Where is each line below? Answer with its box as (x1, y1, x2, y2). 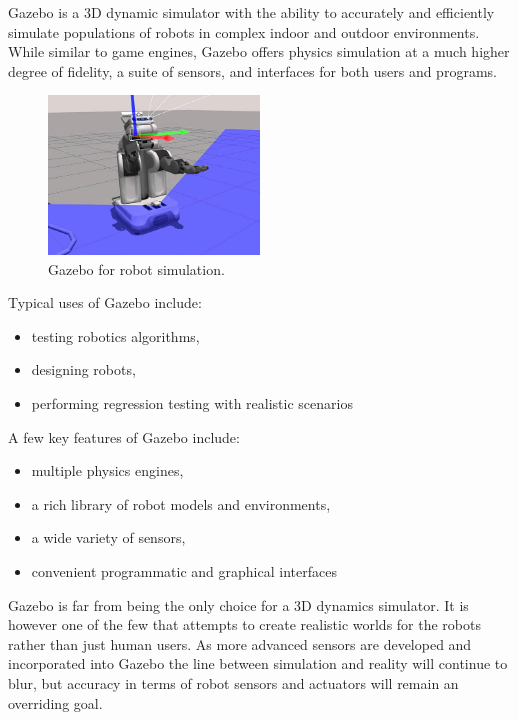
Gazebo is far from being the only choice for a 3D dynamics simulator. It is (8, 594, 469, 615)
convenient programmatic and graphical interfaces (31, 560, 337, 581)
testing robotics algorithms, (31, 325, 200, 346)
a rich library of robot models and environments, (31, 493, 331, 514)
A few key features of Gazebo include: (8, 426, 240, 447)
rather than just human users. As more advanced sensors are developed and (8, 633, 472, 654)
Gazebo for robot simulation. (48, 258, 225, 279)
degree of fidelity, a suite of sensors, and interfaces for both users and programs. (8, 60, 497, 81)
